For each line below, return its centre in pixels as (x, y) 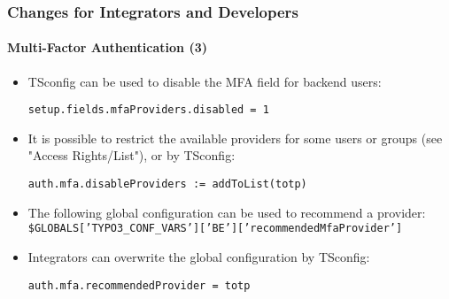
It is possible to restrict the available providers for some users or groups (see (235, 138)
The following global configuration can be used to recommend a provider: (227, 212)
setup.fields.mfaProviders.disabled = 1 (148, 110)
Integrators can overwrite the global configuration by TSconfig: (199, 256)
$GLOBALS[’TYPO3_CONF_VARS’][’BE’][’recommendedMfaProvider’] (215, 229)
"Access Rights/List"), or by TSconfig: (132, 155)
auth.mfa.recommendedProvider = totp (139, 285)
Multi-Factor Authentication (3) (107, 47)
